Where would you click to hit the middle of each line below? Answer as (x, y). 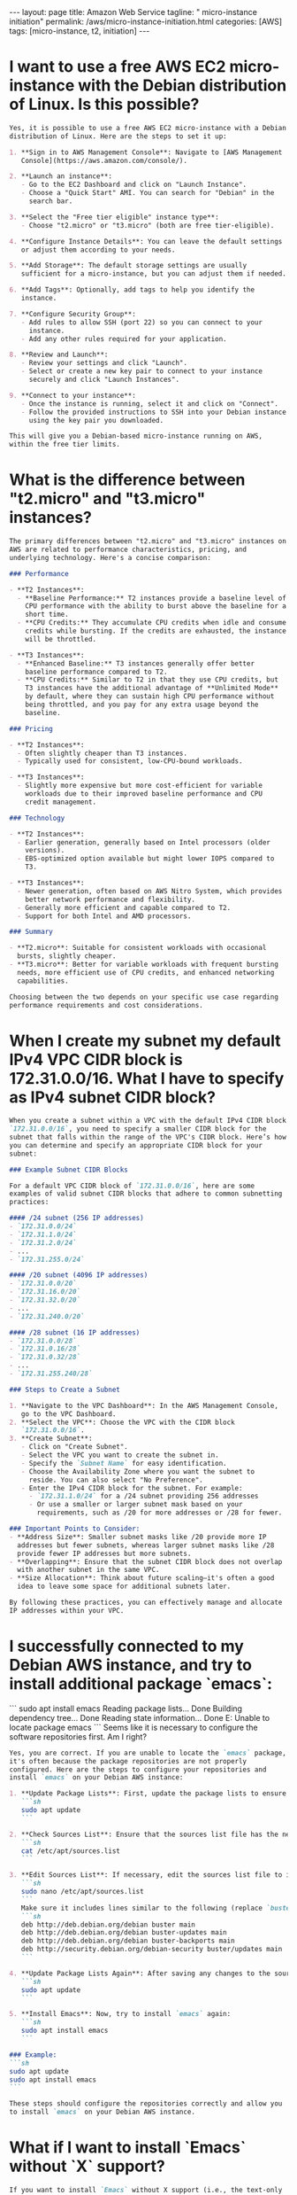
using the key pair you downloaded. (96, 420)
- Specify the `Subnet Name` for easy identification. (124, 1463)
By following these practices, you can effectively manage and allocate (146, 1603)
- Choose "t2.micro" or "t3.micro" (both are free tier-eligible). (148, 225)
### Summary (31, 932)
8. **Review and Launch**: (59, 355)
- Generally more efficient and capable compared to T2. (124, 907)
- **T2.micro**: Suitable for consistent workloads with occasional (138, 948)
